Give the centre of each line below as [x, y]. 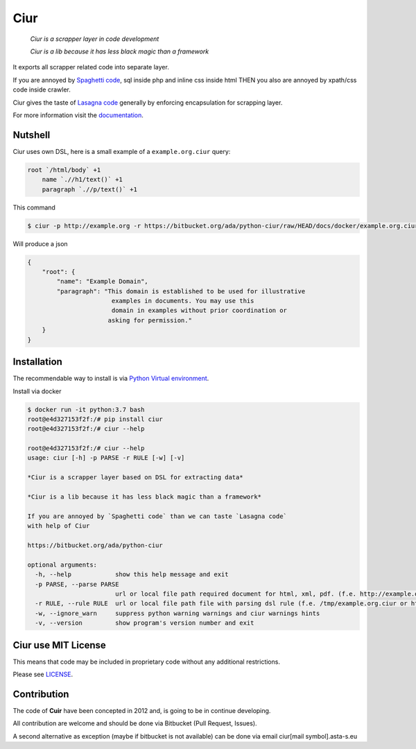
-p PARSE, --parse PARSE [77, 584]
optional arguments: [62, 565]
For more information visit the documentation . [78, 115]
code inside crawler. [42, 89]
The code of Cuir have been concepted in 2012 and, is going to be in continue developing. [142, 710]
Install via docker [37, 391]
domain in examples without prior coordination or [199, 311]
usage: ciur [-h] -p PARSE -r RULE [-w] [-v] [106, 458]
